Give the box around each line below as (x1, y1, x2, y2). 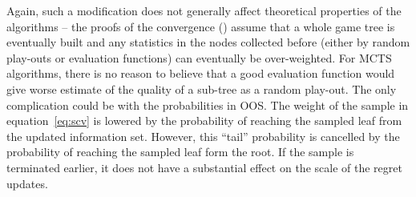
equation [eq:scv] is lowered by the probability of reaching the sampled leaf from (6, 112, 402, 129)
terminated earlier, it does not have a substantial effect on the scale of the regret (6, 159, 402, 175)
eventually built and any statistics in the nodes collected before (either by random (6, 34, 410, 50)
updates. (6, 175, 48, 191)
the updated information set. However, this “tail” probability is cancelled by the (6, 127, 400, 144)
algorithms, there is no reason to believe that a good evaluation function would (6, 65, 395, 82)
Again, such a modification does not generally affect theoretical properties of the (6, 2, 402, 18)
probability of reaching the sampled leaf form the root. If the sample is (6, 143, 354, 160)
